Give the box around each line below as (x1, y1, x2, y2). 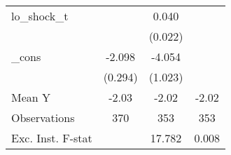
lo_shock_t (11, 8, 69, 24)
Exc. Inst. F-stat (11, 130, 92, 146)
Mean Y (11, 89, 51, 105)
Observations (11, 109, 75, 126)
